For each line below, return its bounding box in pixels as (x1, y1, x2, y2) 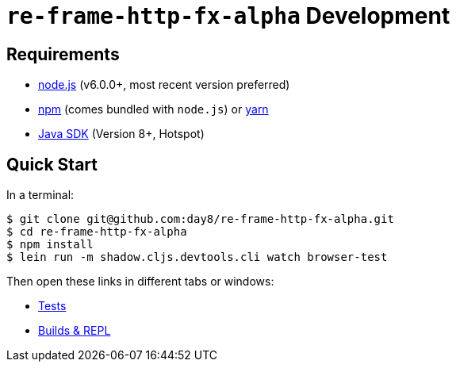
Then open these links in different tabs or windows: (6, 274, 274, 289)
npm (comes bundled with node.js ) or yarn (38, 102, 269, 117)
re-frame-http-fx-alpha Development (6, 2, 450, 29)
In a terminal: (6, 188, 75, 202)
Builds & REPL (38, 324, 111, 338)
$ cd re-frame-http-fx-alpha (6, 225, 187, 239)
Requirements (6, 44, 120, 64)
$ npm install (6, 238, 94, 251)
